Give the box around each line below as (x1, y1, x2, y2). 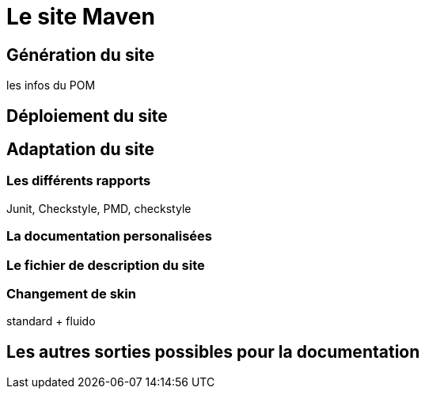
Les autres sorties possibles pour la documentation (6, 341, 420, 362)
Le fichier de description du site (6, 256, 205, 273)
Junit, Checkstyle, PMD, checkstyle (6, 201, 192, 215)
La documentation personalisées (6, 228, 213, 245)
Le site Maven (6, 3, 155, 30)
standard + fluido (6, 314, 96, 329)
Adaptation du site (6, 139, 154, 160)
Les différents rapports (6, 173, 151, 189)
